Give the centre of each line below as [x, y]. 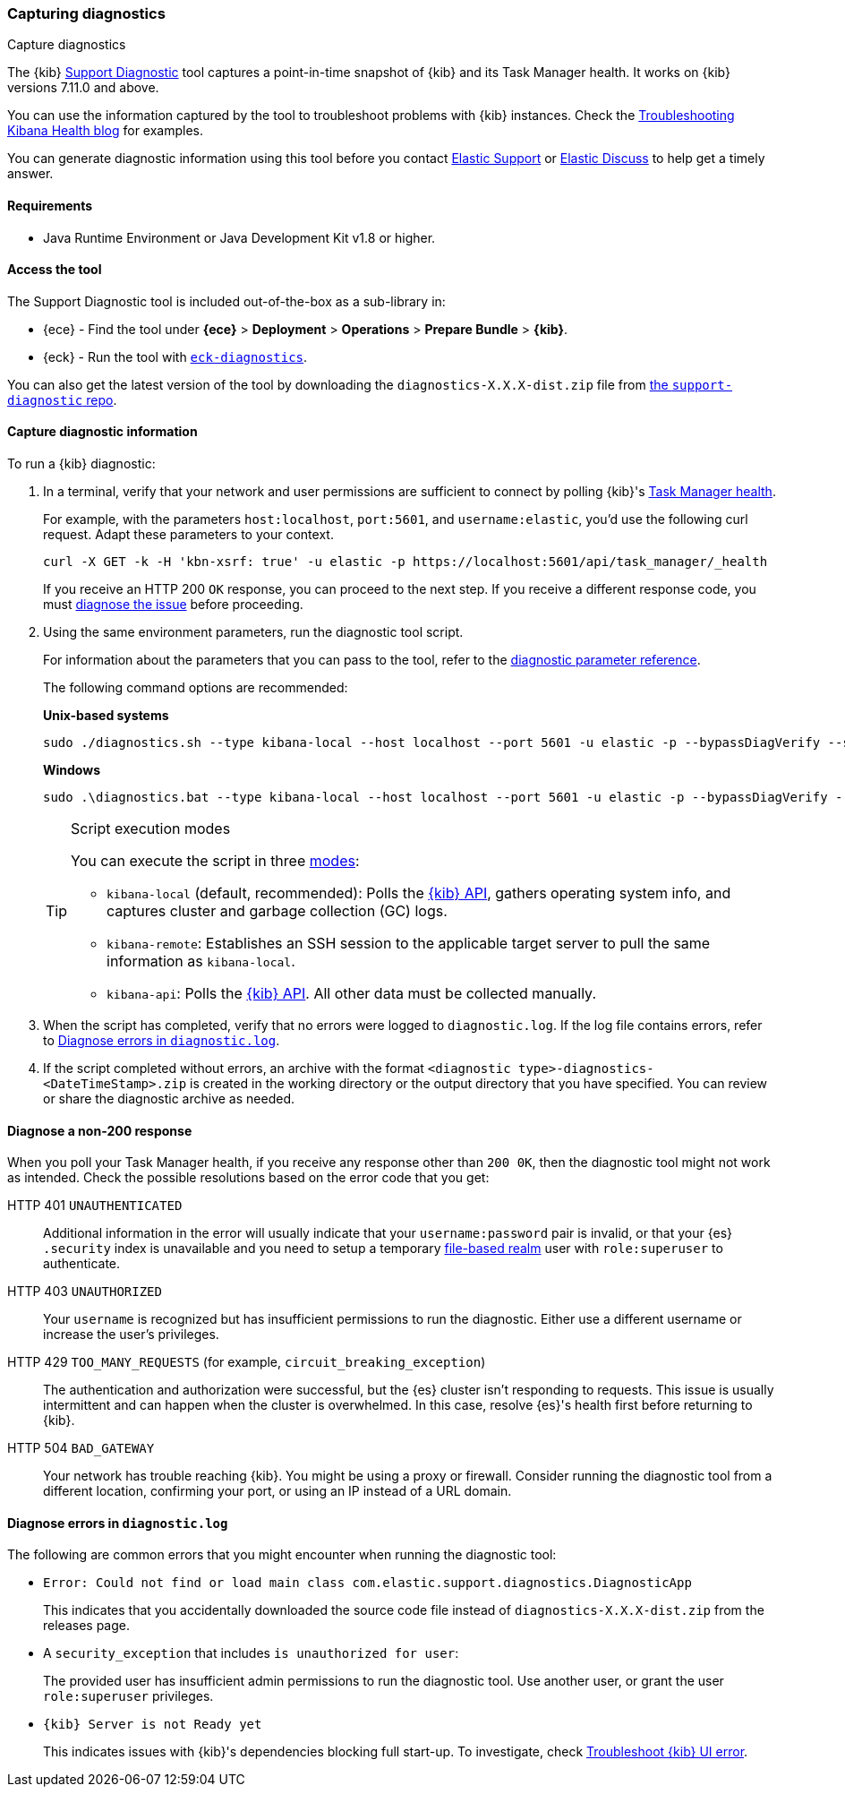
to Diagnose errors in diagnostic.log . [162, 1041]
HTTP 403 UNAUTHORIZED [85, 1292]
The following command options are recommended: [196, 688]
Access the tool [55, 270]
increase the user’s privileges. [131, 1335]
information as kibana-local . [201, 961]
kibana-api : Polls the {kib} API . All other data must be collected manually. [351, 994]
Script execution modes [151, 829]
